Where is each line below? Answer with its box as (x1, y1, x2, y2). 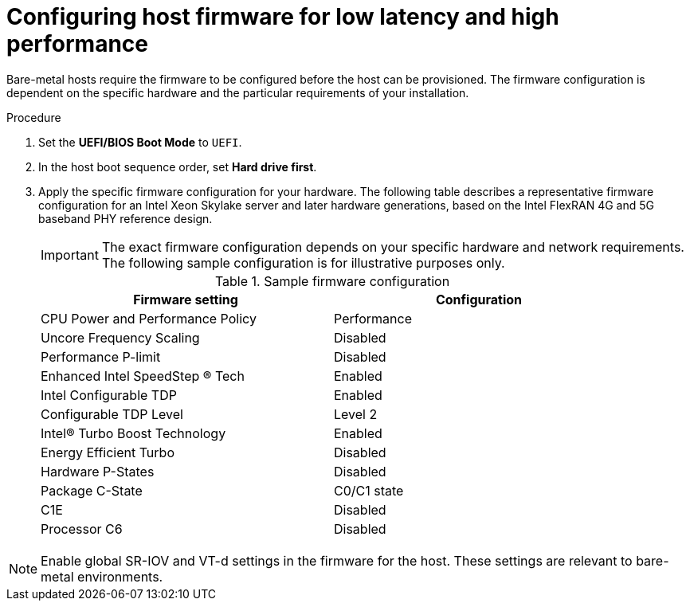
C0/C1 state (334, 482, 404, 499)
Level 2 (334, 405, 378, 422)
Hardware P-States (41, 463, 155, 480)
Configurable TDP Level (41, 405, 183, 422)
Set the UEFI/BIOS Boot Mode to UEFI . (38, 135, 242, 149)
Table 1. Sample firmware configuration (214, 272, 450, 289)
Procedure (6, 110, 61, 124)
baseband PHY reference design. (38, 211, 213, 225)
